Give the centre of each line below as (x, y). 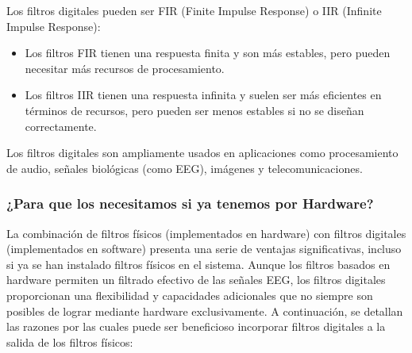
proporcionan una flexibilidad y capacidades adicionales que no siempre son (190, 295)
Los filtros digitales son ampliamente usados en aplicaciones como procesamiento (202, 153)
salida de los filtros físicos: (70, 341)
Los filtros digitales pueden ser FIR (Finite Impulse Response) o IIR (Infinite (194, 10)
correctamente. (61, 126)
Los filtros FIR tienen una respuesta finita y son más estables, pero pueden (208, 53)
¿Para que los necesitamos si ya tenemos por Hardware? (190, 203)
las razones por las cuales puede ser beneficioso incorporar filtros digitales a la (196, 326)
